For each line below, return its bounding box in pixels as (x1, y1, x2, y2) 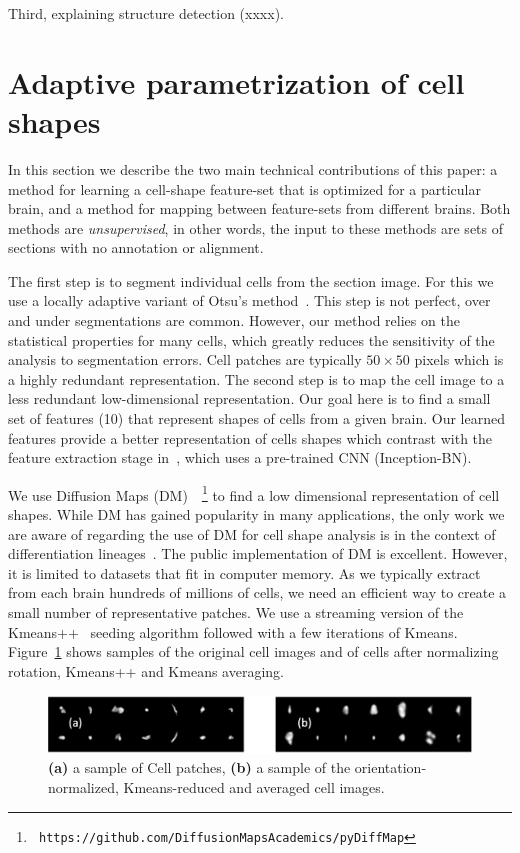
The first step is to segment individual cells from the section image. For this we (8, 270, 494, 291)
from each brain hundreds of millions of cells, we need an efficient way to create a (8, 582, 507, 603)
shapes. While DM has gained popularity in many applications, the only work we (8, 504, 505, 525)
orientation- (354, 757, 427, 778)
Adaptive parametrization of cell (8, 61, 465, 102)
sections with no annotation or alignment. (8, 237, 264, 258)
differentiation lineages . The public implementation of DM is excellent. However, (8, 543, 508, 564)
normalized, (48, 776, 119, 797)
